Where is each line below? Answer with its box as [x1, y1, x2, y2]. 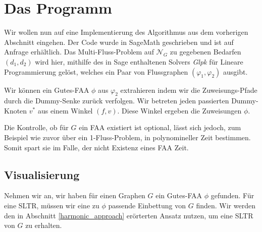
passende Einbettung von [108, 200, 186, 211]
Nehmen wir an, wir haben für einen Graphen [4, 190, 145, 201]
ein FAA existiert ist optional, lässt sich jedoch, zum [79, 122, 241, 133]
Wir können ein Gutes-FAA [4, 84, 89, 95]
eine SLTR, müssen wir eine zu [4, 200, 99, 211]
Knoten [4, 105, 27, 115]
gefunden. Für [211, 190, 254, 201]
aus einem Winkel [37, 105, 93, 115]
